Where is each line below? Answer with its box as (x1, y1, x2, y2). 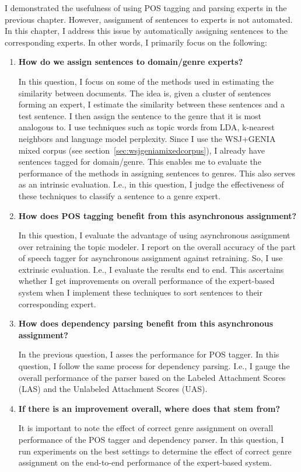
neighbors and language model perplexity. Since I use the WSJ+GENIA (18, 132, 276, 144)
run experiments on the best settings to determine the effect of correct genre (18, 445, 292, 457)
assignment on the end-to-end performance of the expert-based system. (18, 456, 272, 468)
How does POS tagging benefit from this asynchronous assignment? (18, 209, 297, 221)
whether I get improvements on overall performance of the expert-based (18, 275, 275, 287)
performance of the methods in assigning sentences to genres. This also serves (18, 166, 295, 179)
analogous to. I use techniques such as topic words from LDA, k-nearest (18, 121, 275, 133)
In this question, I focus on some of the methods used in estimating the (18, 75, 274, 87)
